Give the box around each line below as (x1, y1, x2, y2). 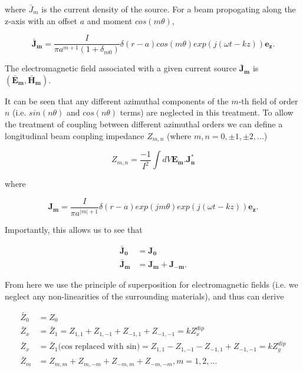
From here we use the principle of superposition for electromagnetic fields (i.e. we (5, 278, 298, 291)
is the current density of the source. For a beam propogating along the (41, 3, 296, 15)
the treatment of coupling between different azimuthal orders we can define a (5, 118, 283, 130)
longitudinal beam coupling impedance (5, 129, 144, 141)
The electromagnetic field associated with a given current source (5, 62, 237, 74)
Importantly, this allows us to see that (5, 223, 143, 236)
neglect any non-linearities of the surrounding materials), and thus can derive (5, 289, 284, 302)
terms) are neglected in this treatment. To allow (120, 106, 294, 118)
